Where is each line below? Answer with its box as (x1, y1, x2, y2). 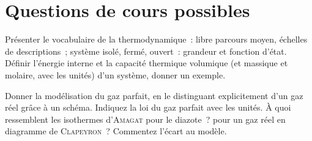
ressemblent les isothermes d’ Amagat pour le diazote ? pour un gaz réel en (5, 112, 286, 125)
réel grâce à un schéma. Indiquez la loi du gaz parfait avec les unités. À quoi (5, 101, 291, 114)
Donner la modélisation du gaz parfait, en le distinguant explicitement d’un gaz (5, 89, 303, 101)
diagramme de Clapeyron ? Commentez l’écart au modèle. (5, 125, 227, 137)
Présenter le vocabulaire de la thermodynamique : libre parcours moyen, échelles (5, 33, 308, 46)
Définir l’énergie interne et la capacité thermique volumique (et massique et (5, 57, 288, 69)
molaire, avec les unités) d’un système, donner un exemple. (5, 68, 226, 81)
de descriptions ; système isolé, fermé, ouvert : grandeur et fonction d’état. (5, 44, 287, 57)
